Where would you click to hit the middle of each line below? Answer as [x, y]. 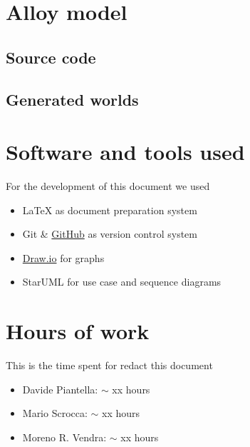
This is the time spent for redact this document [109, 365]
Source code [51, 57]
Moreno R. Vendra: [64, 437]
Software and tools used [125, 152]
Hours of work [78, 331]
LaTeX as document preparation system [110, 210]
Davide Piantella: [60, 389]
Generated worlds [72, 99]
